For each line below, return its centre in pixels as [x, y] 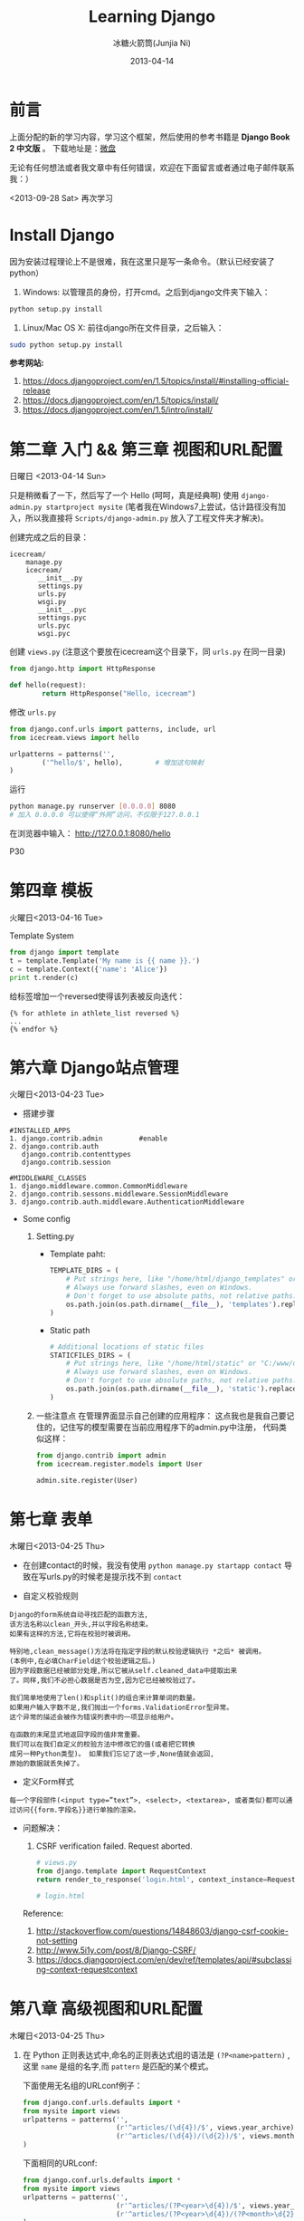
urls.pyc [54, 626]
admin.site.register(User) [87, 1480]
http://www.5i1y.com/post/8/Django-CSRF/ [116, 1950]
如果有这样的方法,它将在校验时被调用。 [72, 1634]
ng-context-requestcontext [87, 1969]
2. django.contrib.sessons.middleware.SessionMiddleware [119, 1194]
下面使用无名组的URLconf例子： [82, 2085]
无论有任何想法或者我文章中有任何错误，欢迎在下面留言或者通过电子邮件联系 [152, 167]
